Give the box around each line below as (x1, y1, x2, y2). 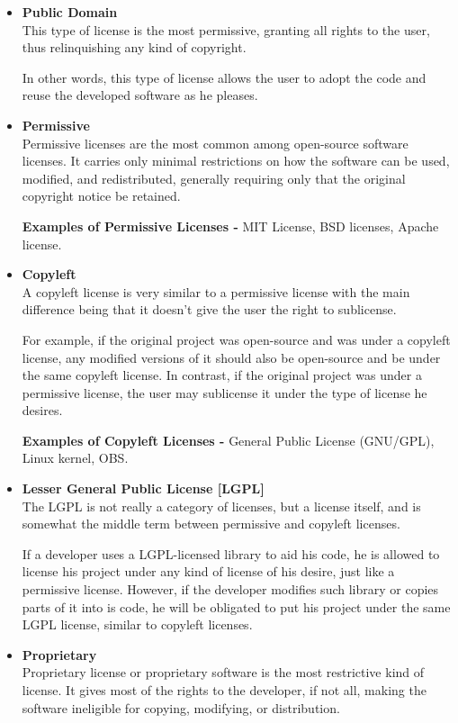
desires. (22, 401, 63, 420)
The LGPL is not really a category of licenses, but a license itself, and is (22, 496, 421, 515)
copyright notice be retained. (22, 186, 181, 205)
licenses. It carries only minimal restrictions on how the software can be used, (22, 151, 450, 170)
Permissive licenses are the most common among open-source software (22, 133, 409, 152)
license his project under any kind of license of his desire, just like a (22, 562, 395, 581)
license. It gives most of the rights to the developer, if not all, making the (22, 681, 427, 699)
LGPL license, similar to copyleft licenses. (22, 615, 253, 634)
